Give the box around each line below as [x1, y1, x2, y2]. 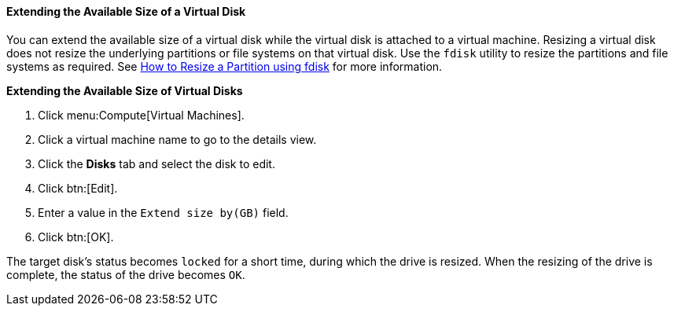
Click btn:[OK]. [38, 229, 114, 244]
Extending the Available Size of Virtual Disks [6, 83, 243, 97]
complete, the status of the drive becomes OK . [6, 267, 245, 281]
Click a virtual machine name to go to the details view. [38, 132, 317, 146]
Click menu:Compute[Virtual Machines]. [38, 108, 245, 122]
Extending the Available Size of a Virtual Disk [6, 5, 246, 18]
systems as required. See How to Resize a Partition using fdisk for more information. [6, 59, 443, 73]
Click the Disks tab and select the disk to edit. [38, 156, 275, 171]
